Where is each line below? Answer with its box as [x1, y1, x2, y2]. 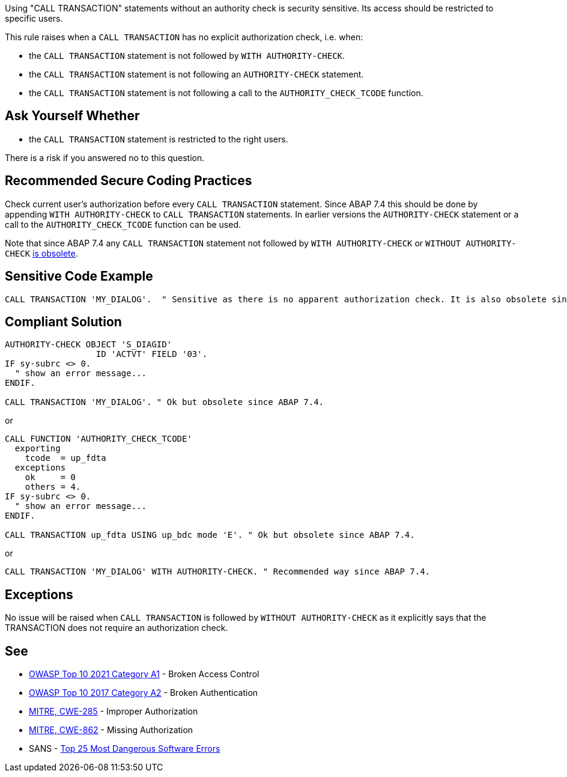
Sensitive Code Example [5, 269, 153, 284]
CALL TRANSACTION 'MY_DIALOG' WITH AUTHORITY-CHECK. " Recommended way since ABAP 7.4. [5, 567, 431, 577]
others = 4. [25, 482, 81, 492]
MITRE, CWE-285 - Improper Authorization [29, 706, 198, 717]
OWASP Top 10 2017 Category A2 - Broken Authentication [29, 687, 258, 698]
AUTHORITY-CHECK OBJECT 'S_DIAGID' [5, 340, 172, 350]
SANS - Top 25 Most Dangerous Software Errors [29, 743, 220, 754]
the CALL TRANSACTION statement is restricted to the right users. [29, 133, 288, 144]
